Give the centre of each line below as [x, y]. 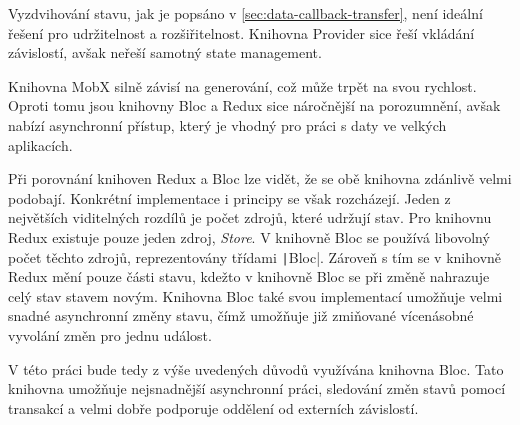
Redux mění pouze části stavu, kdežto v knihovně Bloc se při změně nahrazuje [249, 276]
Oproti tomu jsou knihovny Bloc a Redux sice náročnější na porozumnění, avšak [254, 105]
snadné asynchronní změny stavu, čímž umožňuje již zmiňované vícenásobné [241, 315]
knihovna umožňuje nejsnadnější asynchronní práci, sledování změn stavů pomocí [257, 388]
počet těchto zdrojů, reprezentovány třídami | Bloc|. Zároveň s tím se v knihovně [255, 256]
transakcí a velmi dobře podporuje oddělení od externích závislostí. [213, 407]
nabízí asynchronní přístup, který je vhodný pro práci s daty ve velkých [227, 124]
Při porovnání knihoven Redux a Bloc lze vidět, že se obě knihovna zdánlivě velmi [260, 178]
